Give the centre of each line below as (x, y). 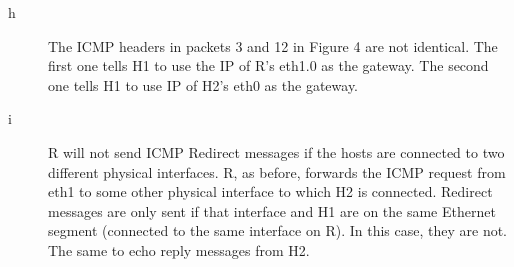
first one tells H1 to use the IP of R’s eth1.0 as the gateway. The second (268, 65)
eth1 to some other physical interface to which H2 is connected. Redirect (270, 191)
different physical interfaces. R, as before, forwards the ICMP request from (277, 171)
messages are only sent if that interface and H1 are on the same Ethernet (272, 210)
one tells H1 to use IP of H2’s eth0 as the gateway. (203, 84)
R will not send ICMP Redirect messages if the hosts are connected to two (276, 151)
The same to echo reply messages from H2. (179, 249)
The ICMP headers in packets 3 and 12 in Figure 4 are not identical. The (273, 45)
